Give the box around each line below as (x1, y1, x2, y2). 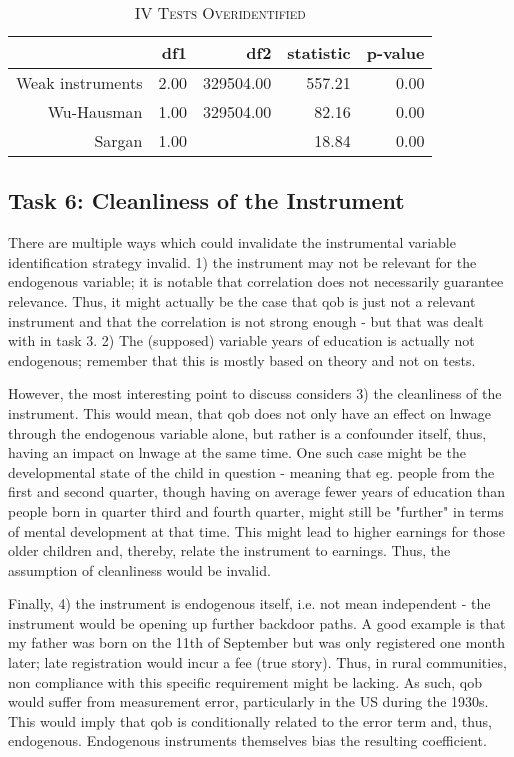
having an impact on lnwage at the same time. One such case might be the (8, 442, 466, 463)
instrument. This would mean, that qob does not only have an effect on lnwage (8, 402, 491, 423)
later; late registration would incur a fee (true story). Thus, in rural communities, (8, 652, 507, 673)
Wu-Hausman (47, 100, 143, 123)
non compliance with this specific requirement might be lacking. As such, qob (8, 671, 483, 692)
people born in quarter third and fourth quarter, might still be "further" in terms (8, 500, 504, 521)
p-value (366, 41, 425, 64)
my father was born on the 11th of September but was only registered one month (8, 632, 506, 653)
